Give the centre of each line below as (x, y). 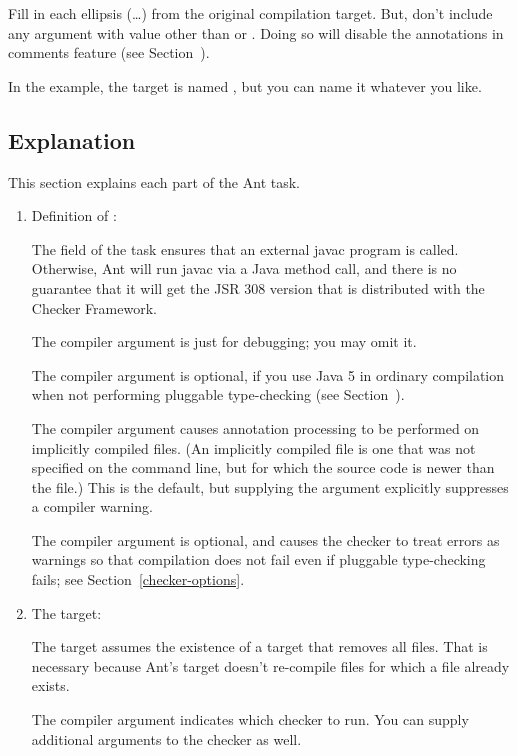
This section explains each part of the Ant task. (154, 181)
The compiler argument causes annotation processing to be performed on (255, 427)
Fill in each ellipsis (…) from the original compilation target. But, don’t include (250, 13)
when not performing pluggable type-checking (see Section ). (218, 394)
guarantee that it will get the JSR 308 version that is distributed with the (258, 287)
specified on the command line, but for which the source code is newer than (263, 467)
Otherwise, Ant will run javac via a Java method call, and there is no (244, 268)
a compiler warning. (92, 506)
